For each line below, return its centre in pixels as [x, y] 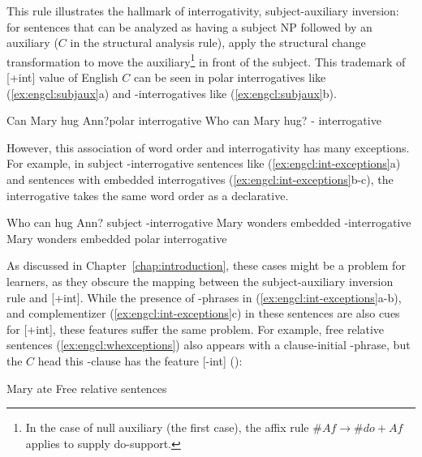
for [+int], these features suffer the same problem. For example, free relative [196, 329]
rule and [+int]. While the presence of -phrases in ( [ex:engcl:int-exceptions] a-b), [204, 297]
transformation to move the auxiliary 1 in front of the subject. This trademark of [206, 60]
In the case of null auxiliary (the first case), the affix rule [167, 427]
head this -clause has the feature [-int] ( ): [140, 360]
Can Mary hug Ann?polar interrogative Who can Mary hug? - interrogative [194, 120]
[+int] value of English [62, 77]
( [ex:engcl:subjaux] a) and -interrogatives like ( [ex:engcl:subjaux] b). [172, 93]
